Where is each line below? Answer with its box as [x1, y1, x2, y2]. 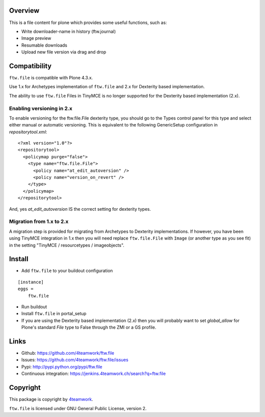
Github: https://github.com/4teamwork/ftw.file [21, 350, 115, 356]
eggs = [18, 286, 34, 292]
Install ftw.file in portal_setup [21, 311, 87, 317]
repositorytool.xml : [9, 129, 48, 135]
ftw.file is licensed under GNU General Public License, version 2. [9, 405, 147, 411]
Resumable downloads [21, 42, 68, 48]
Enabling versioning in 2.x [9, 105, 73, 112]
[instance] [18, 279, 44, 285]
